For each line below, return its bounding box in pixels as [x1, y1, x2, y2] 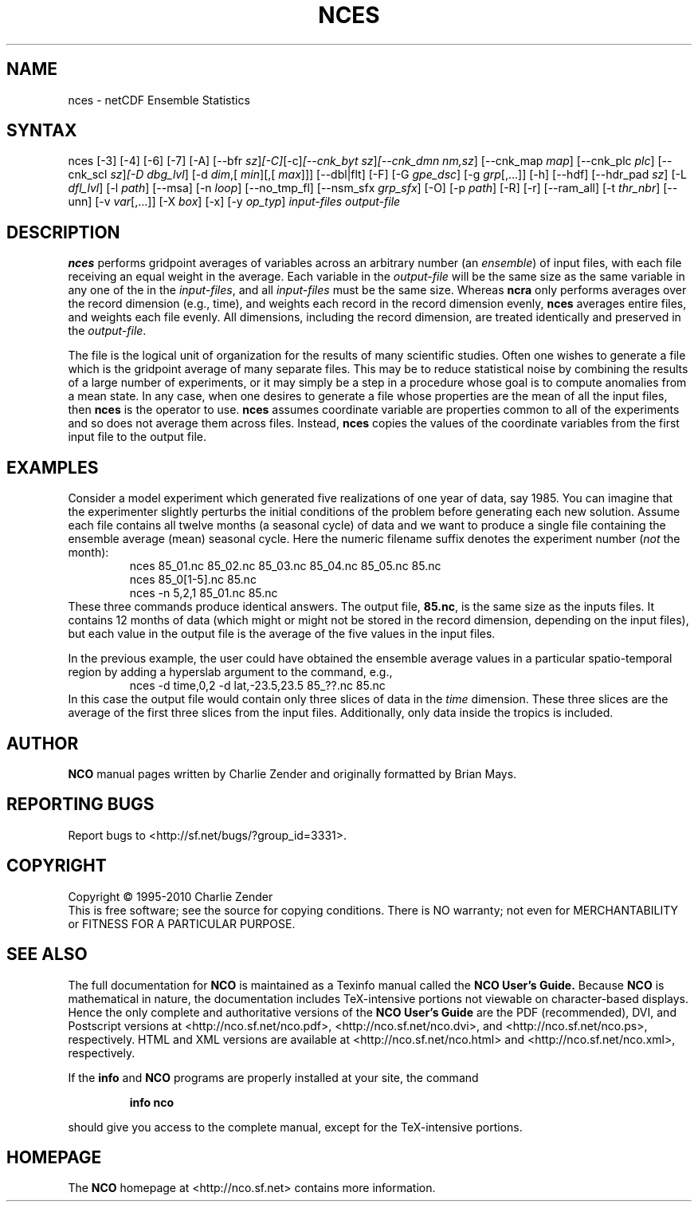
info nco [129, 1095, 174, 1109]
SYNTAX [6, 120, 77, 141]
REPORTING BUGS [6, 794, 155, 815]
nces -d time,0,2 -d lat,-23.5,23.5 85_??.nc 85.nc [129, 679, 386, 693]
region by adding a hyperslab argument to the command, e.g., [68, 665, 393, 679]
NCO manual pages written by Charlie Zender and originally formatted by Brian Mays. [68, 766, 517, 781]
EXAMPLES [6, 457, 99, 478]
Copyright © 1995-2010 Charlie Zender [68, 889, 273, 903]
